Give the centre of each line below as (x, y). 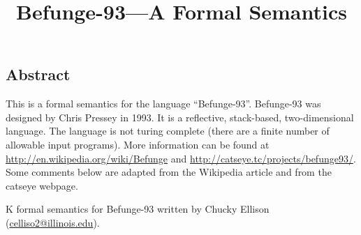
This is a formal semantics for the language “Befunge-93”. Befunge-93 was (163, 104)
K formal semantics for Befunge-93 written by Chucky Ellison (138, 209)
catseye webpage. (42, 185)
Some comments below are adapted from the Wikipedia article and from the (169, 172)
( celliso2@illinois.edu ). (53, 222)
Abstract (38, 74)
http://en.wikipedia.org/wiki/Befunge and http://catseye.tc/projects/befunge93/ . (181, 158)
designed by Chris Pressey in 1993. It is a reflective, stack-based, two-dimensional (180, 117)
